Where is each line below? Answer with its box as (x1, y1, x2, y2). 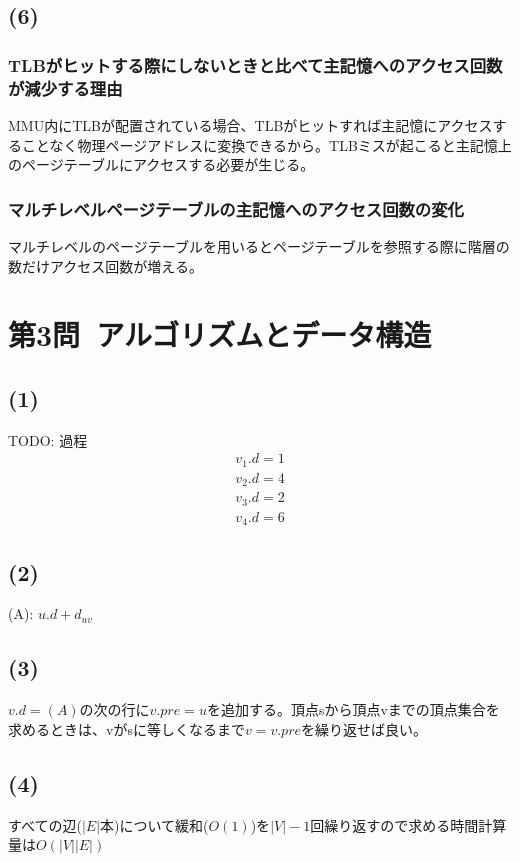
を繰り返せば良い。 (300, 718, 427, 739)
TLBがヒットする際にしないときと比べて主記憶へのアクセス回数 (8, 52, 503, 77)
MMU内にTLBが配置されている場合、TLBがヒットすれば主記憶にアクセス (8, 114, 493, 135)
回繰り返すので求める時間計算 (310, 814, 507, 835)
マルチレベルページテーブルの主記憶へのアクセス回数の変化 (8, 196, 464, 221)
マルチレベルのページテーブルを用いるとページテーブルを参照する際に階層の (8, 235, 510, 256)
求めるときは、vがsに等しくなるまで (8, 718, 245, 739)
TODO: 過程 (8, 429, 88, 450)
